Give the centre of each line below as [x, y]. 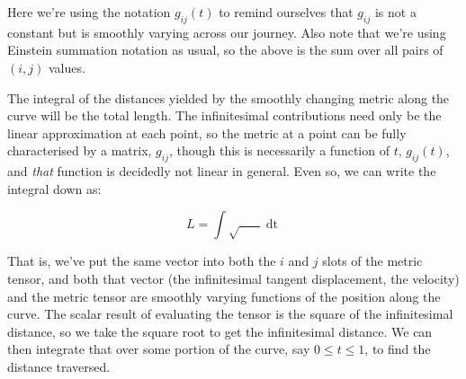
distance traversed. [59, 366]
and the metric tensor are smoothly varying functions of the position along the [224, 296]
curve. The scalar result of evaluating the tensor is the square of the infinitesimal [230, 314]
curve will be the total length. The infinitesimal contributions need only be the [224, 115]
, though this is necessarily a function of [279, 150]
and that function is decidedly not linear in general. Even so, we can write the [222, 171]
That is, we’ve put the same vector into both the [142, 261]
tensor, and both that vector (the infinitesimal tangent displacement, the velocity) [233, 278]
